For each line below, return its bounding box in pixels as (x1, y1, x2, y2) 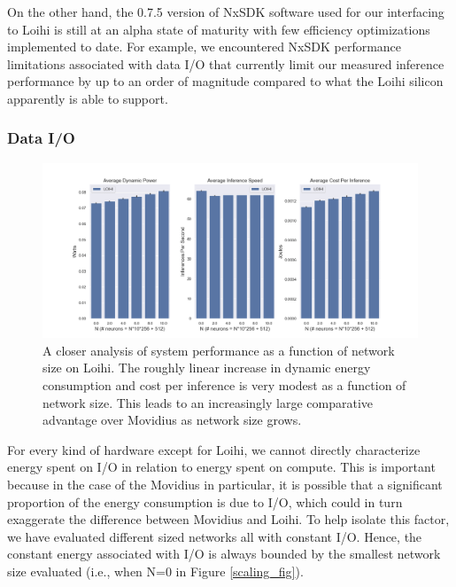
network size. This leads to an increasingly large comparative (43, 393, 373, 411)
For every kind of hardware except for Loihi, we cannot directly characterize (7, 440, 421, 458)
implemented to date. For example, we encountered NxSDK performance (7, 37, 402, 56)
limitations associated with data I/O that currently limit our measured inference (7, 54, 444, 73)
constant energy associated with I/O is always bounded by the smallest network (7, 544, 441, 563)
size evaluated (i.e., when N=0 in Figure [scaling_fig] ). (7, 562, 304, 580)
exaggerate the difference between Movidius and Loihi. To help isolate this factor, (7, 510, 450, 528)
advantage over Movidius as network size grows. (43, 411, 302, 429)
